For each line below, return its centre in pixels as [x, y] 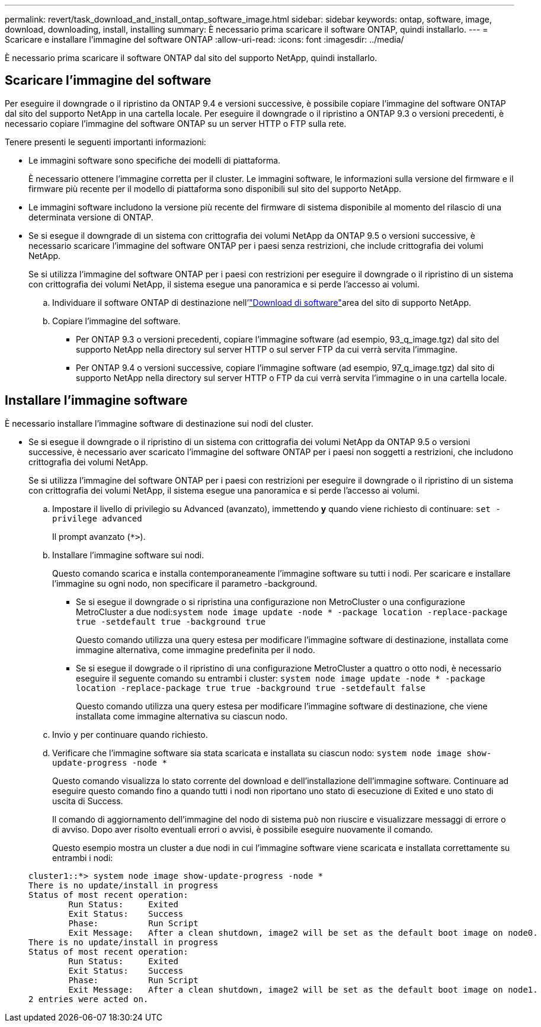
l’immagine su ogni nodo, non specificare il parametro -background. [185, 583]
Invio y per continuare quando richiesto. [130, 734]
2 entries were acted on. [89, 999]
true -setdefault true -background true [171, 621]
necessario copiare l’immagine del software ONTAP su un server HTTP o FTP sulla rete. [176, 123]
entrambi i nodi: [83, 858]
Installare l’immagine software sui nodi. [128, 555]
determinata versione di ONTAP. [91, 217]
